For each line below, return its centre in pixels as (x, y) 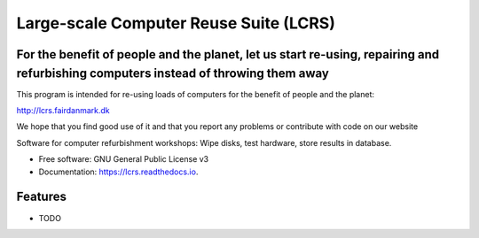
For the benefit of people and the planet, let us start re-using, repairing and (228, 54)
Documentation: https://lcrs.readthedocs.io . (118, 172)
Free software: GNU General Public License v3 (124, 159)
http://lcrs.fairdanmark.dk (63, 111)
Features (41, 197)
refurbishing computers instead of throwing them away (173, 73)
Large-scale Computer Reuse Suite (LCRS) (176, 23)
